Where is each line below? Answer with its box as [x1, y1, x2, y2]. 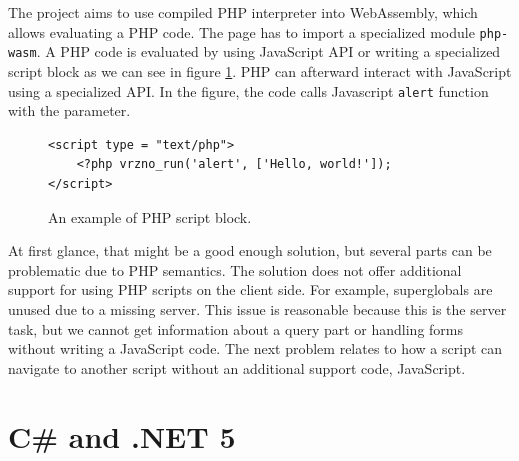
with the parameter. [8, 100, 131, 121]
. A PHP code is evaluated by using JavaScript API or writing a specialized [36, 41, 501, 62]
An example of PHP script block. [48, 206, 252, 227]
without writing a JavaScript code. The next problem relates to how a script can [8, 338, 503, 359]
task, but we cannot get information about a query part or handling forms [8, 318, 464, 339]
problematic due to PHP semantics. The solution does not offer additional [8, 259, 462, 280]
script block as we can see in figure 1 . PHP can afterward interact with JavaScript [8, 60, 512, 81]
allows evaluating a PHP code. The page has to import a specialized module [8, 21, 475, 42]
